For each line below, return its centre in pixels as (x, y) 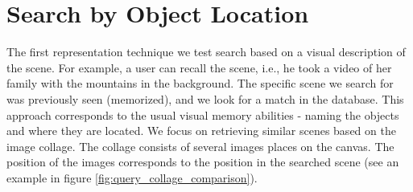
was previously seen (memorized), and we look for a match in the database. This (205, 98)
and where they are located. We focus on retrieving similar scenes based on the (201, 131)
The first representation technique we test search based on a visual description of (206, 52)
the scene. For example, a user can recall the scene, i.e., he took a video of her (199, 67)
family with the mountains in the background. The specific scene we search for (200, 83)
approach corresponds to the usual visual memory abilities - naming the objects (203, 114)
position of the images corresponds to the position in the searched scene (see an (203, 162)
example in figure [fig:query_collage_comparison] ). (132, 177)
